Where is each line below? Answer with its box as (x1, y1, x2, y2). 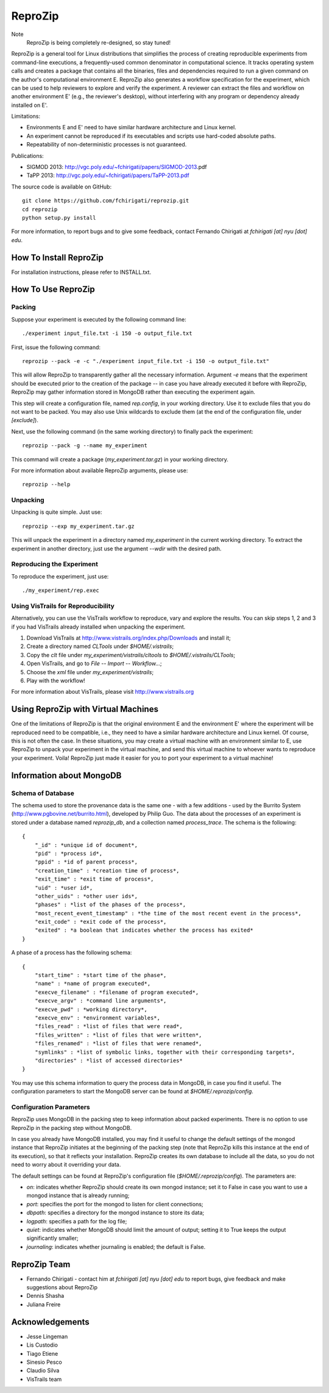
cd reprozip (22, 206, 58, 213)
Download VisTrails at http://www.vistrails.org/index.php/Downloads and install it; (26, 635, 231, 642)
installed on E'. (11, 101, 48, 109)
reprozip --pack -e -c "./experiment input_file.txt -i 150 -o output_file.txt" (22, 358, 270, 364)
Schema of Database (11, 789, 74, 797)
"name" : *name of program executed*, (34, 980, 151, 987)
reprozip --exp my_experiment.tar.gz (22, 522, 135, 530)
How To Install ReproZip (11, 252, 104, 262)
